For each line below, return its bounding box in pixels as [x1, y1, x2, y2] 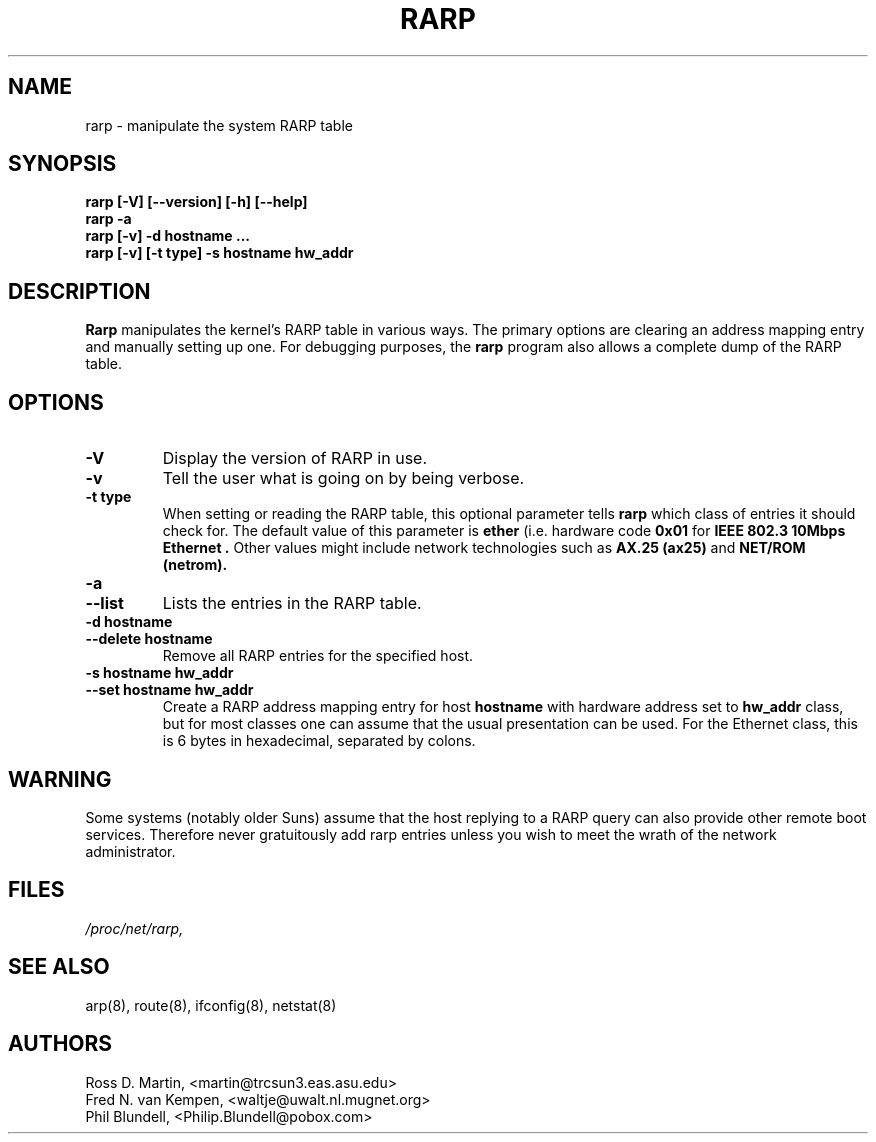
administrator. [85, 842, 176, 860]
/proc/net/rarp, [85, 919, 184, 937]
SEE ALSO [8, 954, 110, 980]
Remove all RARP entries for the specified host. [162, 647, 474, 665]
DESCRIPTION [8, 278, 151, 304]
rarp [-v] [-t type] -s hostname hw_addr [85, 244, 354, 262]
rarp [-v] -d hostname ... [85, 227, 251, 245]
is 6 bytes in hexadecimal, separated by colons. [162, 732, 476, 750]
